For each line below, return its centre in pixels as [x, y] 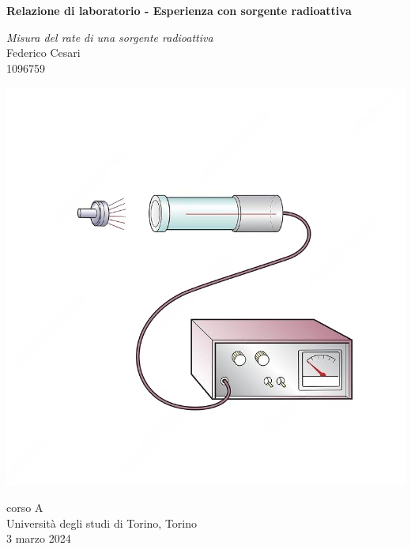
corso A [25, 507]
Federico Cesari [43, 53]
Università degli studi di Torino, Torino [102, 523]
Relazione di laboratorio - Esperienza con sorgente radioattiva [179, 10]
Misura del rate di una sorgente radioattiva [110, 37]
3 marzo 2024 [39, 538]
